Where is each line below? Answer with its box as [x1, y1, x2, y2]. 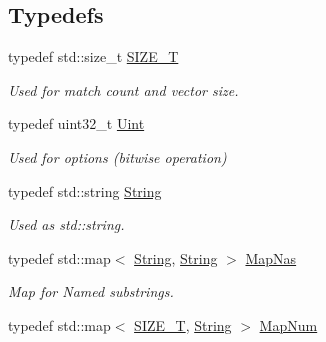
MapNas [245, 247, 297, 268]
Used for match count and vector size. [8, 79, 239, 100]
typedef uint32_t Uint [8, 113, 145, 134]
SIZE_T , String [134, 314, 232, 335]
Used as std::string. [8, 214, 125, 235]
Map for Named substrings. [8, 281, 174, 302]
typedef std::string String [8, 180, 162, 201]
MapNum [259, 314, 318, 335]
